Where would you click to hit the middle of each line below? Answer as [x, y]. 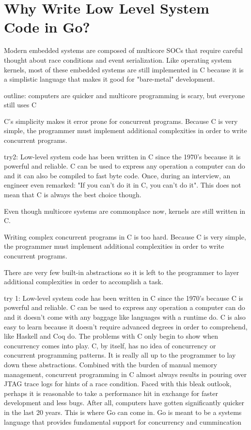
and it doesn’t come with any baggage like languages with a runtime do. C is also [125, 317]
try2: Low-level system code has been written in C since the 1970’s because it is [122, 156]
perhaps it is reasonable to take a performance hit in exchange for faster [111, 393]
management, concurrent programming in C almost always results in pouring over [125, 374]
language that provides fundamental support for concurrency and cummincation [123, 421]
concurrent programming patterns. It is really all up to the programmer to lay [120, 355]
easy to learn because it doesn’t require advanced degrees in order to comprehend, [126, 326]
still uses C [20, 105]
